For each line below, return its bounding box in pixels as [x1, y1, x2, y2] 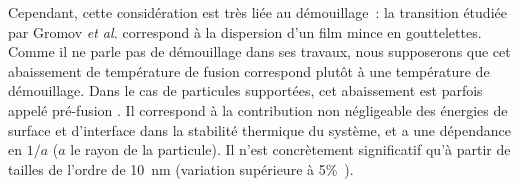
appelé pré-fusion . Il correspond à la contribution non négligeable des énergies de [8, 99, 508, 120]
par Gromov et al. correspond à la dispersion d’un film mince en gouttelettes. [8, 21, 482, 42]
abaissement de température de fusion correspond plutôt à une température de [8, 60, 490, 81]
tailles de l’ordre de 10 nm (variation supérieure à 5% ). [8, 158, 354, 179]
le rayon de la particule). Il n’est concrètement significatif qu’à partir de [70, 139, 511, 160]
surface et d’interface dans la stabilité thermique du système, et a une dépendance [8, 119, 511, 140]
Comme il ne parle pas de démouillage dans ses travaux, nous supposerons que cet [8, 41, 511, 62]
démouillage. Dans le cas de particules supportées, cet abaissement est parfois [8, 80, 483, 101]
